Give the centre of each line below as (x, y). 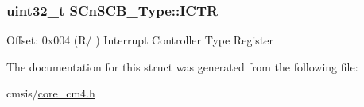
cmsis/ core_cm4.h (51, 93)
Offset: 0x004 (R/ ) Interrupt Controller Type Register (140, 40)
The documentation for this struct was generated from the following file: (182, 66)
